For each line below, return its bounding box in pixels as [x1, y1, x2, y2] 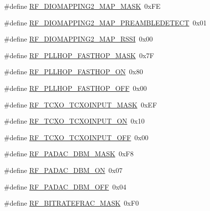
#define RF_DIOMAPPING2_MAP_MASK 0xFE [4, 1, 161, 11]
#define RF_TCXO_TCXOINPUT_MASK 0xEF [4, 99, 157, 109]
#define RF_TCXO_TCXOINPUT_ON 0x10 [4, 116, 145, 126]
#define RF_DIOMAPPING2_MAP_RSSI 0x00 [4, 34, 153, 44]
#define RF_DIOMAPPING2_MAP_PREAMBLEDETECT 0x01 [4, 17, 207, 27]
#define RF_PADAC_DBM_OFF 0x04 [4, 181, 126, 191]
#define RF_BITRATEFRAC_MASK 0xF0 [4, 198, 139, 208]
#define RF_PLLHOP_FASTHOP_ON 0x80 [4, 66, 143, 77]
